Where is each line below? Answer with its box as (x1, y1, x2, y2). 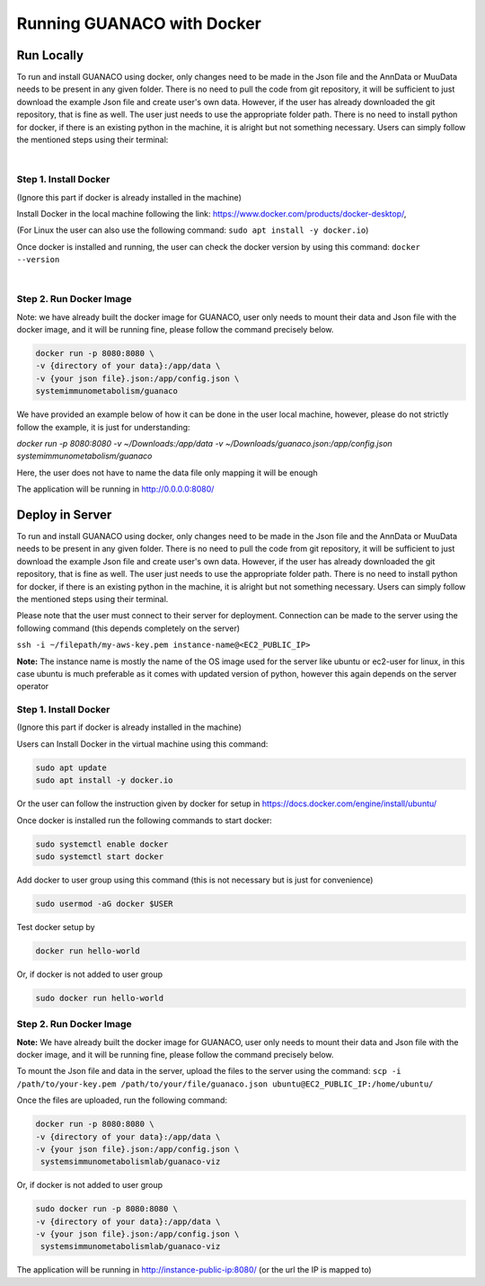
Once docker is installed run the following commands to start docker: (16, 814, 273, 826)
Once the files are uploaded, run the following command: (16, 1095, 228, 1105)
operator (16, 681, 49, 692)
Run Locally (16, 48, 84, 63)
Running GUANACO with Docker (16, 13, 262, 33)
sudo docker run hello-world (35, 993, 164, 1003)
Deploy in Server (16, 507, 112, 522)
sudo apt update (35, 762, 108, 773)
